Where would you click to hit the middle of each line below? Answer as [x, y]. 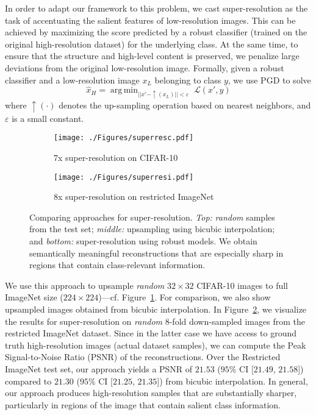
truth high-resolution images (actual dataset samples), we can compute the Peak [156, 345]
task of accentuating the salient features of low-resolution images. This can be [150, 20]
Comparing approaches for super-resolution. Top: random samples [152, 217]
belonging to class [188, 80]
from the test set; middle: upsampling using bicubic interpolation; [152, 229]
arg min [124, 90]
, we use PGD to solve [269, 80]
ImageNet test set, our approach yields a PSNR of [99, 368]
